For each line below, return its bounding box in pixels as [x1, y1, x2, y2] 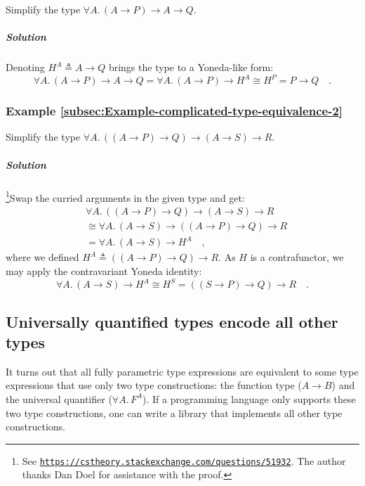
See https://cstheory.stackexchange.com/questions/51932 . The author [22, 453, 346, 468]
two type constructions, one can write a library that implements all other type [6, 405, 343, 420]
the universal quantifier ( [6, 391, 112, 406]
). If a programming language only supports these [142, 391, 356, 406]
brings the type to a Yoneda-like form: [108, 60, 274, 75]
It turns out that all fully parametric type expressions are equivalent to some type [6, 364, 359, 378]
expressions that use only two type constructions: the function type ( [6, 378, 302, 392]
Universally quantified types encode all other [6, 310, 338, 332]
